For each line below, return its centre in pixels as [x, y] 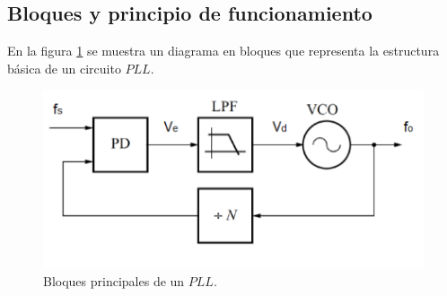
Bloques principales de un [114, 280]
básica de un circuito [64, 68]
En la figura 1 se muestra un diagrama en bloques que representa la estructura [223, 51]
